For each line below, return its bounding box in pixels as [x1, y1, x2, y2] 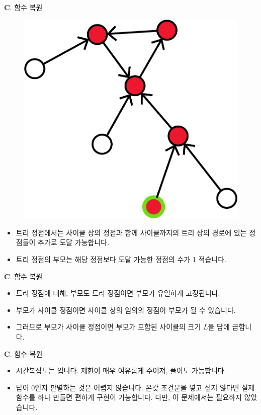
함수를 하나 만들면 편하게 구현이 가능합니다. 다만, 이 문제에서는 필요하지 [16, 392, 242, 402]
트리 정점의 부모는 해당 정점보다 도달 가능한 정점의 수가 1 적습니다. [16, 254, 226, 264]
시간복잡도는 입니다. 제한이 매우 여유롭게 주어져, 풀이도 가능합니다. [16, 365, 226, 376]
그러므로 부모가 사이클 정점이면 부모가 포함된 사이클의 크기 [16, 321, 201, 332]
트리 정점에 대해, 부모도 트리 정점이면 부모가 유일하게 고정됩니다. [16, 288, 220, 298]
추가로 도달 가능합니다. [38, 237, 110, 247]
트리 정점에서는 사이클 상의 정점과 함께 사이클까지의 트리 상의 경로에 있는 [16, 227, 247, 237]
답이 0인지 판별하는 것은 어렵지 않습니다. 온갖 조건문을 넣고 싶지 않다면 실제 [16, 382, 255, 392]
